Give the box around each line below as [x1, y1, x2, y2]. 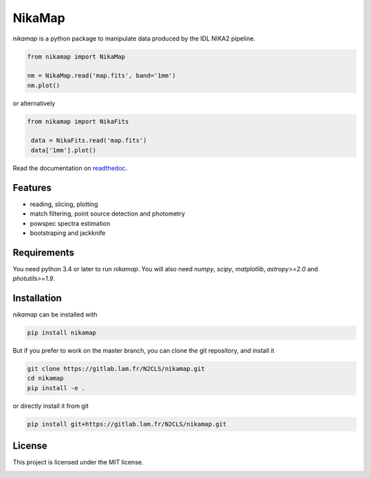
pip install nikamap [27, 329, 96, 337]
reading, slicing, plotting [30, 200, 99, 208]
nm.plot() [27, 81, 60, 89]
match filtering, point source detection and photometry [30, 209, 185, 218]
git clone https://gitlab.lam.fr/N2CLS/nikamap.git [27, 365, 205, 373]
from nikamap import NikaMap [27, 52, 126, 60]
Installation [12, 293, 62, 304]
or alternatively [12, 99, 56, 107]
